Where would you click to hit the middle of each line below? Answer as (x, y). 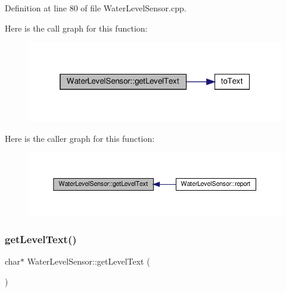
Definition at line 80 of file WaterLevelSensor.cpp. (96, 8)
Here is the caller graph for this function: (80, 139)
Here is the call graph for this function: (76, 28)
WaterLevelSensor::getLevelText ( (88, 261)
